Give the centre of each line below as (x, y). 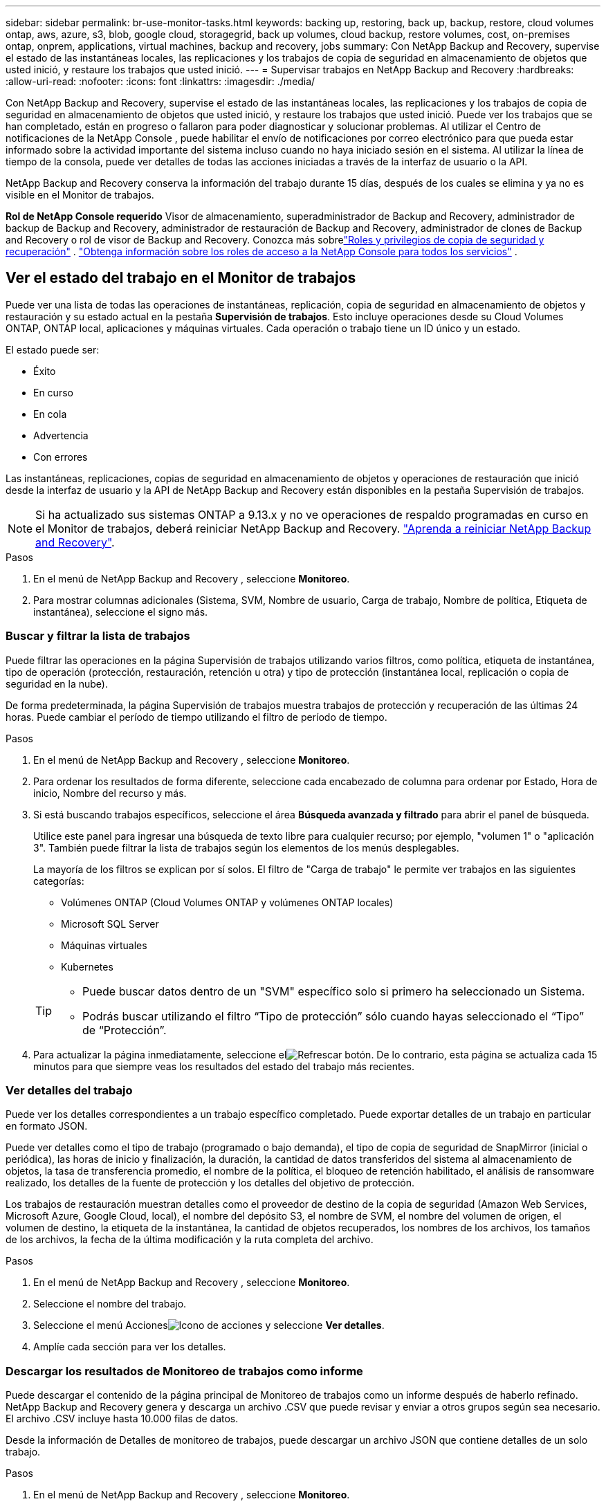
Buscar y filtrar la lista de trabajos (98, 636)
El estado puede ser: (53, 349)
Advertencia (61, 435)
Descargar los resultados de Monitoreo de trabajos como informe (184, 1371)
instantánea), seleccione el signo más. (121, 612)
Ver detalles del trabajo (69, 1090)
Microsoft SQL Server (110, 924)
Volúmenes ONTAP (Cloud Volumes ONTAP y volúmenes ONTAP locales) (227, 902)
